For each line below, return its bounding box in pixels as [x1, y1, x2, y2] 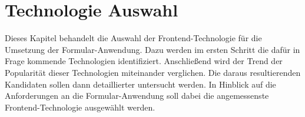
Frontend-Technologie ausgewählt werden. [5, 101, 155, 113]
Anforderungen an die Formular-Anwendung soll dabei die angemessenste [5, 89, 269, 102]
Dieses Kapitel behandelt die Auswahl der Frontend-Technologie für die [5, 32, 262, 44]
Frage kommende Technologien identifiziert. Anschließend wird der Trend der [5, 55, 283, 67]
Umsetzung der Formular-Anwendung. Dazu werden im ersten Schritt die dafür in [5, 43, 300, 55]
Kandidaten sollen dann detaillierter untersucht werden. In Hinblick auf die [5, 78, 276, 90]
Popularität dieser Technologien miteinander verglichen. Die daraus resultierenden [5, 66, 301, 78]
